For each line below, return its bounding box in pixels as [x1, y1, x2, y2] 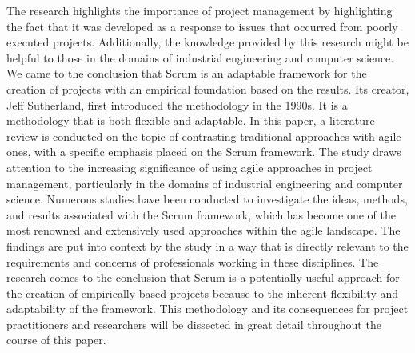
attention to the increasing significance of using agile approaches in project [6, 158, 373, 175]
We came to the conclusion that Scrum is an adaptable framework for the [6, 65, 367, 82]
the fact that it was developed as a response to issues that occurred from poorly [6, 18, 398, 34]
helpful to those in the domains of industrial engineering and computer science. [6, 49, 394, 66]
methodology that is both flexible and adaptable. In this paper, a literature [6, 112, 375, 129]
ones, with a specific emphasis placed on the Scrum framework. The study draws [6, 143, 401, 160]
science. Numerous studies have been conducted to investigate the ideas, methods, [6, 191, 408, 207]
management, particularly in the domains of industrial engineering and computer [6, 174, 403, 191]
